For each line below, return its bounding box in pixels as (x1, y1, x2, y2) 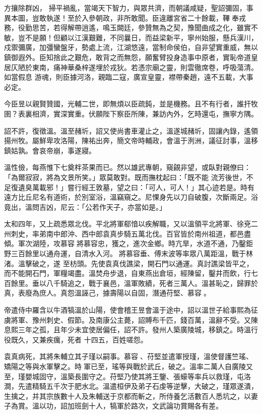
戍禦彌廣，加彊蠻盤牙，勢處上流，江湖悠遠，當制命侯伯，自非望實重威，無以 (4, 42, 258, 52)
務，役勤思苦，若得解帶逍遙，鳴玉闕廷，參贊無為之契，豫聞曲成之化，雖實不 (4, 22, 258, 33)
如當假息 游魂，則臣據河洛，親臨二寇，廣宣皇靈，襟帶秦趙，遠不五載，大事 (4, 72, 253, 82)
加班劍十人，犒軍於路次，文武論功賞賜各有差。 (67, 400, 223, 411)
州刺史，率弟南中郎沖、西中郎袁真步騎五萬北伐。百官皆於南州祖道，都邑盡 (4, 228, 251, 239)
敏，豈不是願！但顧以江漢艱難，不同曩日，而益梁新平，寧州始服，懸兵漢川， (4, 32, 258, 42)
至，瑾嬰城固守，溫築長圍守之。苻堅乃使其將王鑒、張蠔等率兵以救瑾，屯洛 (4, 371, 251, 381)
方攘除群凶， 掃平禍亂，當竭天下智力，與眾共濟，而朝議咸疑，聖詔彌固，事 (4, 3, 253, 13)
